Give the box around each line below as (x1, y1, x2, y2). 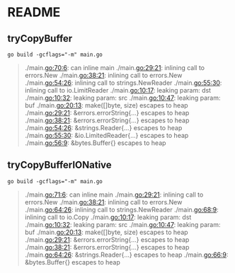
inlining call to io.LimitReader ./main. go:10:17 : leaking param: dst (24, 86, 211, 94)
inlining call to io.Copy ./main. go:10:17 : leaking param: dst (24, 213, 192, 221)
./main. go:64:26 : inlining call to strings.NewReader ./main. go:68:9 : (24, 205, 219, 214)
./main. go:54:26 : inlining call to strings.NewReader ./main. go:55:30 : (24, 79, 222, 87)
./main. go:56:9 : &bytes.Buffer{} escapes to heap (24, 139, 166, 147)
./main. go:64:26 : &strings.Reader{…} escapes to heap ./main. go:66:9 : (24, 250, 229, 259)
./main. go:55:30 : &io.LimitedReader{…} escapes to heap (24, 132, 189, 139)
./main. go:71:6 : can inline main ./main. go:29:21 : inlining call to (24, 190, 204, 199)
